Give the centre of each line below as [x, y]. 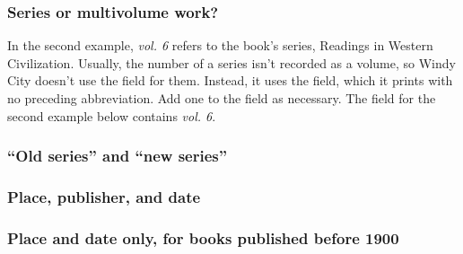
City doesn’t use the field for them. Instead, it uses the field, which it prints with [230, 80]
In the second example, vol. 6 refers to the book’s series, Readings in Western [220, 45]
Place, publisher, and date [104, 196]
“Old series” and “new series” [118, 156]
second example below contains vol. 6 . [112, 115]
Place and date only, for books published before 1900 [203, 237]
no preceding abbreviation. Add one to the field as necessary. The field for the [222, 98]
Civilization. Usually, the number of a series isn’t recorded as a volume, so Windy [231, 62]
